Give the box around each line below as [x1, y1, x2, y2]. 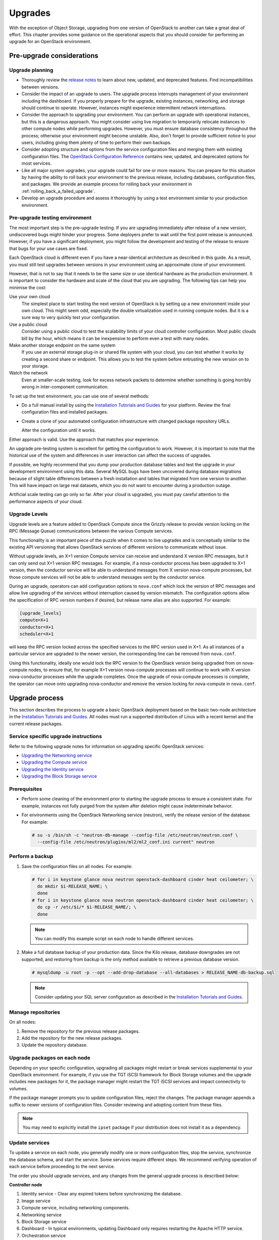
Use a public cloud [9, 321, 47, 327]
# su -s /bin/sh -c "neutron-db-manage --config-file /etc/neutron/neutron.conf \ [32, 832, 238, 838]
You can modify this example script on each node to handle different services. [35, 935, 194, 941]
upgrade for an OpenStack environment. [9, 39, 92, 45]
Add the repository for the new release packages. [21, 1035, 123, 1041]
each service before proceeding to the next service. [9, 1164, 115, 1170]
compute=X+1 [19, 618, 49, 623]
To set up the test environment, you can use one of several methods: [9, 393, 149, 399]
